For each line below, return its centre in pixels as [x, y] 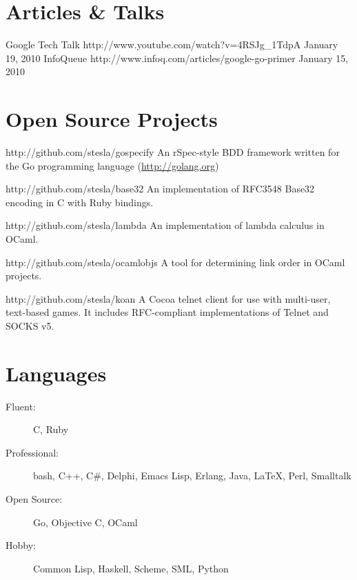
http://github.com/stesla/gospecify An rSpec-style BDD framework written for [173, 152]
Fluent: [21, 406]
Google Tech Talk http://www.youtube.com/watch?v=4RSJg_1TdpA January [172, 44]
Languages [56, 373]
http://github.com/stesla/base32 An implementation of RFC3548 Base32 [160, 189]
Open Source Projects [112, 119]
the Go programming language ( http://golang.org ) [112, 165]
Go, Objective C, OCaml [85, 522]
